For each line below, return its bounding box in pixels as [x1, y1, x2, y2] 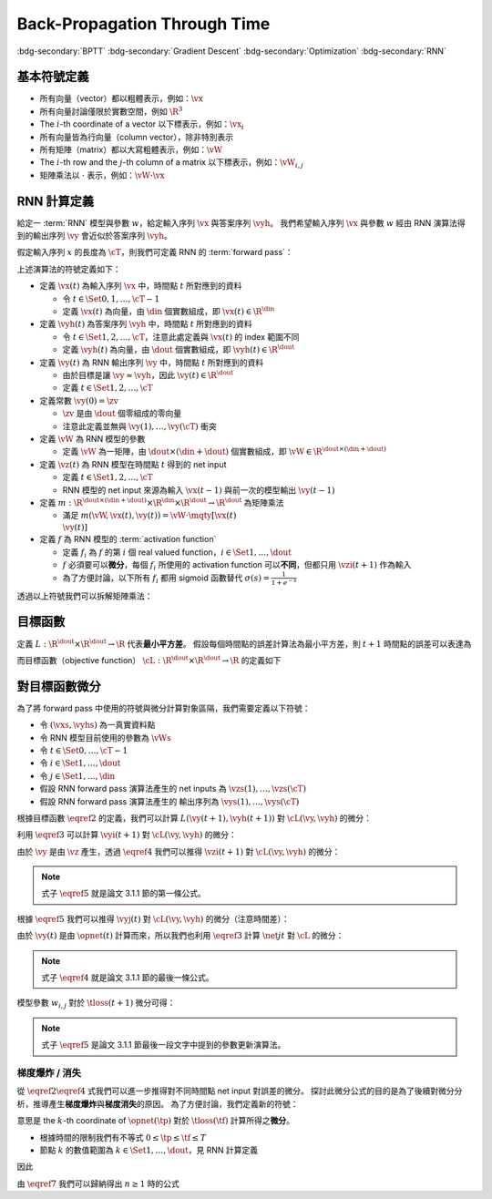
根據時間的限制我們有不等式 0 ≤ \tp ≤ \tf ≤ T [39, 1132, 207, 1143]
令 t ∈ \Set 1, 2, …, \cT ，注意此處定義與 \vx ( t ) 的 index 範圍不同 [62, 331, 300, 342]
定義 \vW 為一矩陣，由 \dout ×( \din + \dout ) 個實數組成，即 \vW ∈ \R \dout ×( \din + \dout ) [62, 445, 387, 457]
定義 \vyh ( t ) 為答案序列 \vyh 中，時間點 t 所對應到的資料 [39, 319, 252, 330]
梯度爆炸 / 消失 [16, 1066, 82, 1079]
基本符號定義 [16, 69, 89, 85]
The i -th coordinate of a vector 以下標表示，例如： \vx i [39, 118, 245, 132]
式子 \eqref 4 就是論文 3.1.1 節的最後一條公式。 [41, 972, 214, 983]
